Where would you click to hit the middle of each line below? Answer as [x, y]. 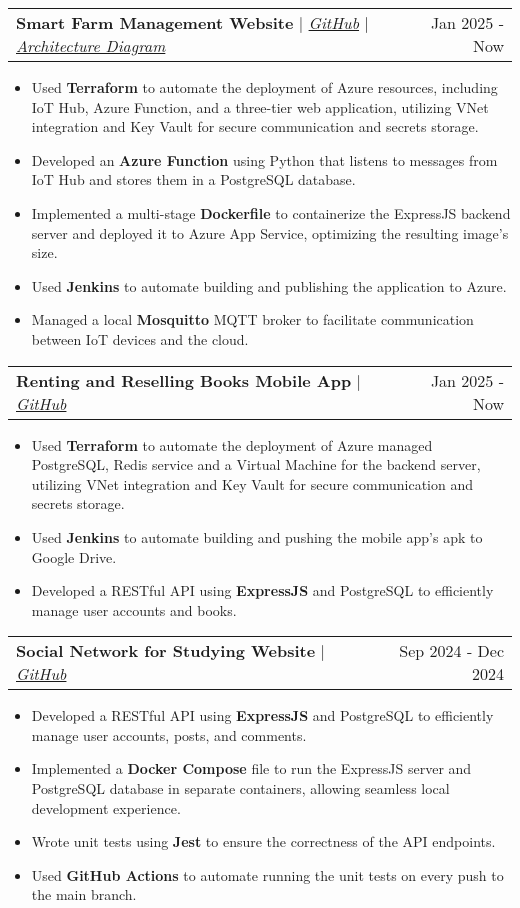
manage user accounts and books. [134, 609]
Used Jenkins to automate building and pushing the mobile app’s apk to [257, 536]
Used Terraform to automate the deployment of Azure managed [232, 444]
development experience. [106, 807]
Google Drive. [74, 556]
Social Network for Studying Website [166, 651]
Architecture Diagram [91, 45]
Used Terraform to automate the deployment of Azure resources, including [264, 87]
